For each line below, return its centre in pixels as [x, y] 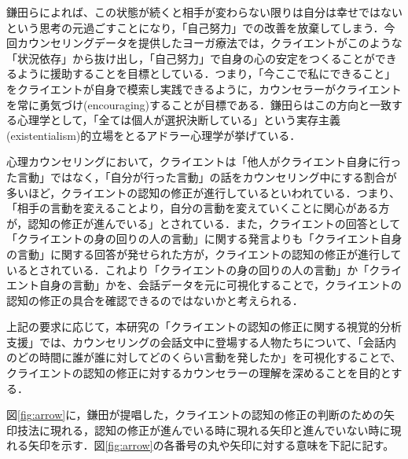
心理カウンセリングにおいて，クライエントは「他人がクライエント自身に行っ [204, 162]
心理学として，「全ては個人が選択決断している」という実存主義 [178, 120]
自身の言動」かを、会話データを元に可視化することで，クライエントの [220, 285]
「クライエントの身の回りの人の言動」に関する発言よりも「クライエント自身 [204, 239]
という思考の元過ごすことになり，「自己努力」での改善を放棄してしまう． [195, 27]
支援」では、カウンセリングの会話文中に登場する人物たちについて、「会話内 [201, 341]
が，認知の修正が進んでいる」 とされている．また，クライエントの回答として [204, 223]
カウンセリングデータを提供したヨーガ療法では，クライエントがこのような [210, 43]
